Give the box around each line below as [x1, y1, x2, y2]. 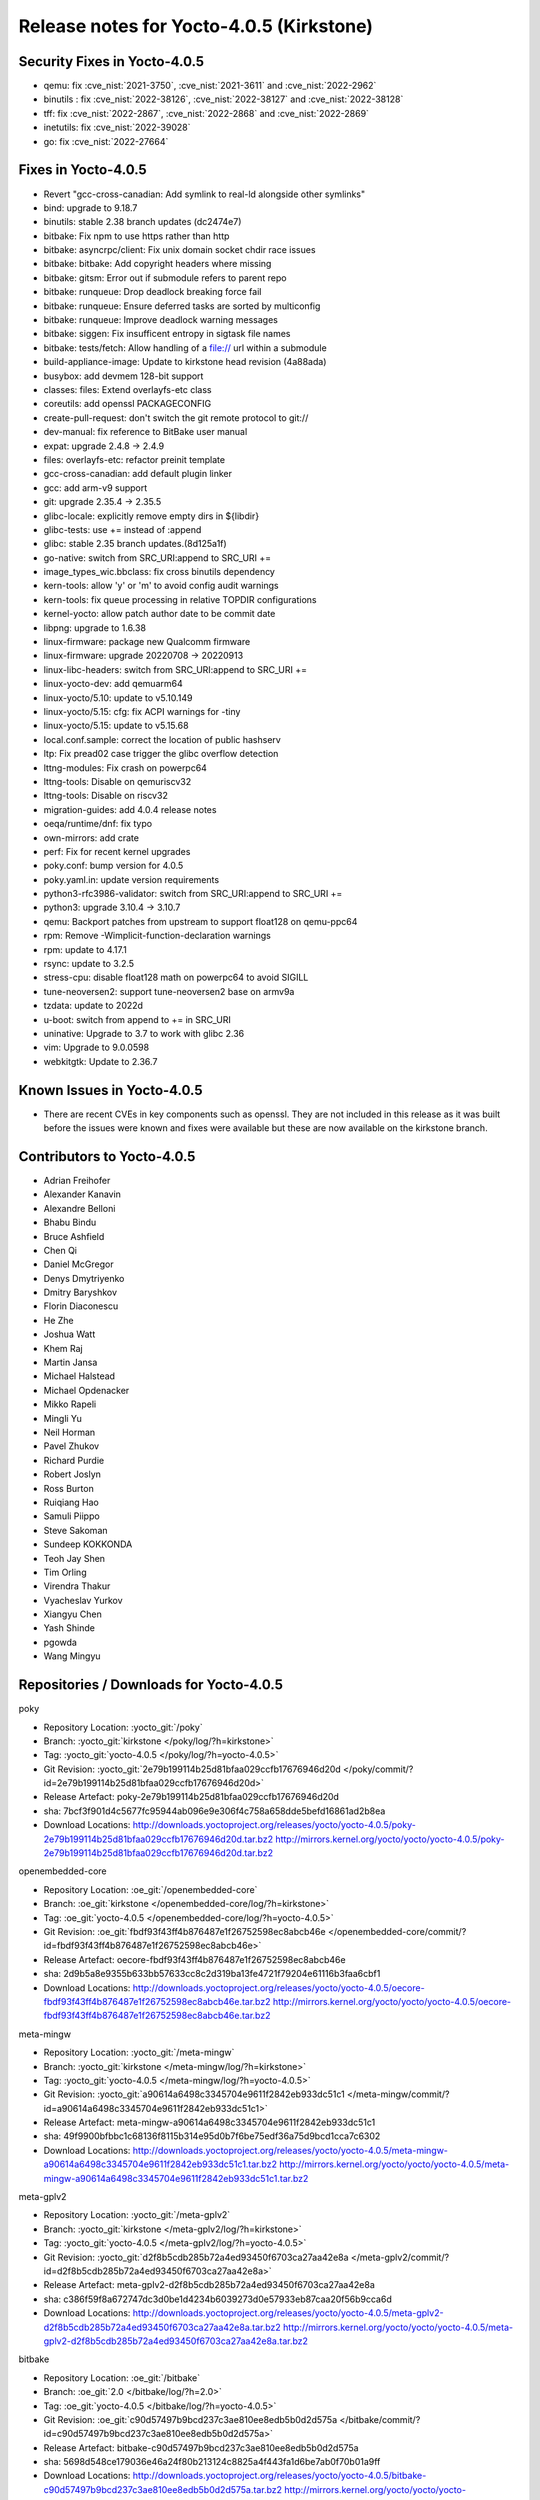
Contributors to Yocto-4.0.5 [18, 1148, 196, 1165]
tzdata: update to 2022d [43, 1000, 144, 1012]
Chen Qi [43, 1244, 77, 1256]
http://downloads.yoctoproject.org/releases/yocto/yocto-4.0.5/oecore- [132, 1981, 425, 1994]
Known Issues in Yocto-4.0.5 [18, 1081, 203, 1099]
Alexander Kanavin [43, 1188, 122, 1200]
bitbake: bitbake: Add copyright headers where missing [43, 258, 272, 270]
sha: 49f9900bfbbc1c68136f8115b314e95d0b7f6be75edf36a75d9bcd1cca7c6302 [43, 2130, 381, 2142]
